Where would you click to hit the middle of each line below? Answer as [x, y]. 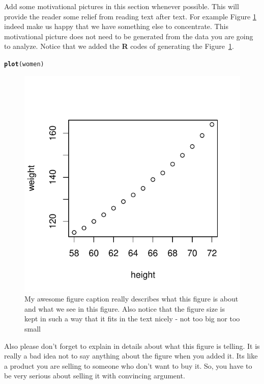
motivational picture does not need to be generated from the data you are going [129, 36]
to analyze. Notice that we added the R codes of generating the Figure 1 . [119, 46]
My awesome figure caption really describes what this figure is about [131, 299]
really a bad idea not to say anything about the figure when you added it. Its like [131, 356]
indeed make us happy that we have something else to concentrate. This [116, 26]
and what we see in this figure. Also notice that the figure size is [125, 308]
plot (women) [24, 64]
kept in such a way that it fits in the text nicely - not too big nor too [132, 319]
